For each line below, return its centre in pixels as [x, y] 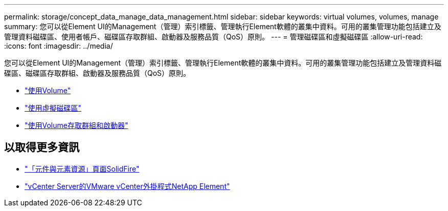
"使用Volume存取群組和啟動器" [76, 125]
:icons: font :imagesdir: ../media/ [59, 46]
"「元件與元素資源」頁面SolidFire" [82, 168]
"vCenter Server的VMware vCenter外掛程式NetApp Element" [127, 186]
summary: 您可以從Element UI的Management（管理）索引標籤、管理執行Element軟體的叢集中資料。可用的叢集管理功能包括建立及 [223, 26]
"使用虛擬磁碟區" [53, 108]
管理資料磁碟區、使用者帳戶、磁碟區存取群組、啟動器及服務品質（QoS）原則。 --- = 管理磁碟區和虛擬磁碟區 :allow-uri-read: [214, 37]
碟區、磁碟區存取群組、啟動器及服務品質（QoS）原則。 [97, 73]
